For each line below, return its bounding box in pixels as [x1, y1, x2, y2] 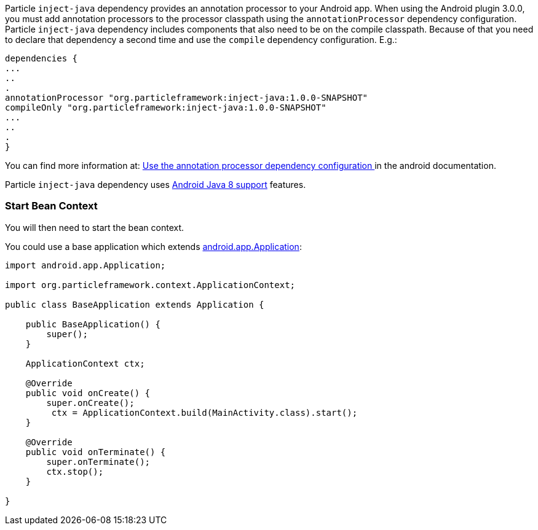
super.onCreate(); [46, 397, 135, 408]
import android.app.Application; [5, 260, 166, 270]
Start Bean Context [5, 200, 98, 212]
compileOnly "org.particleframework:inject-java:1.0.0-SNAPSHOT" [5, 103, 326, 112]
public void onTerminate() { [25, 446, 166, 457]
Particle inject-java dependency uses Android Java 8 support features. [5, 179, 306, 190]
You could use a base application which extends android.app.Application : [5, 241, 302, 252]
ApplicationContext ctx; [25, 358, 145, 368]
